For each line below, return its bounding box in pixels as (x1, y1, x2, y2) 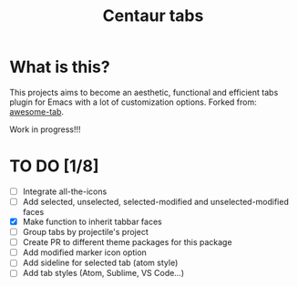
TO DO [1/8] (9, 156, 99, 177)
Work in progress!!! (9, 124, 81, 135)
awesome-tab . (9, 106, 65, 117)
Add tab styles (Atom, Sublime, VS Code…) (22, 268, 185, 279)
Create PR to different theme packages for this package (22, 237, 232, 248)
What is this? (9, 56, 111, 77)
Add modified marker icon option (22, 247, 148, 258)
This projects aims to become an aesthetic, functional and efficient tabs (9, 87, 279, 97)
